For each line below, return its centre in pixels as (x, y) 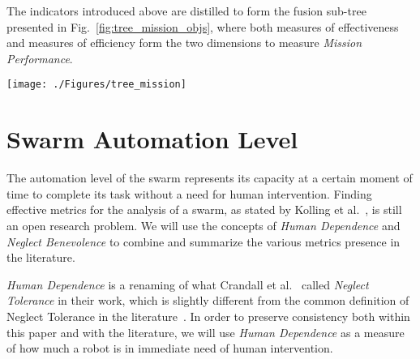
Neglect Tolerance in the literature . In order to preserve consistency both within (208, 316)
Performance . (40, 58)
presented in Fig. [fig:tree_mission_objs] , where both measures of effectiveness (203, 26)
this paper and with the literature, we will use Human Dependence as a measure (206, 332)
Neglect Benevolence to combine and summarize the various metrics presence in (204, 241)
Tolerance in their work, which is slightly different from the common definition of (208, 300)
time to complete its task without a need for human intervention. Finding (189, 193)
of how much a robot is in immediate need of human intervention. (170, 348)
